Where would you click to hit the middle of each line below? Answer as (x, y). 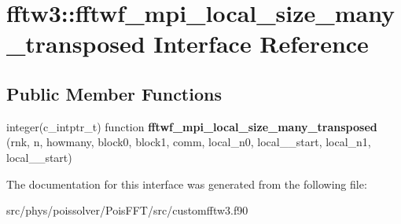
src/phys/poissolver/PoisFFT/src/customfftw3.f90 (127, 210)
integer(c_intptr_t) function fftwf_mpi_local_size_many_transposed (192, 126)
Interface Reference (261, 44)
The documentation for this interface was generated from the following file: (187, 184)
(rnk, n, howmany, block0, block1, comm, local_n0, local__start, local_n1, (189, 142)
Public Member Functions (114, 93)
